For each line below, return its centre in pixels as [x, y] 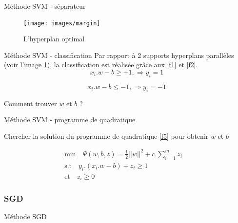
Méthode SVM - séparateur [45, 6]
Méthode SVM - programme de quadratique [70, 120]
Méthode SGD [25, 216]
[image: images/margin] [62, 23]
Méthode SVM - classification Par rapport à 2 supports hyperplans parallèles [119, 55]
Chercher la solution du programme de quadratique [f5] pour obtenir [106, 136]
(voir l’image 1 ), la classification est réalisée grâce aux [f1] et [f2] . [101, 65]
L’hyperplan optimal [54, 39]
